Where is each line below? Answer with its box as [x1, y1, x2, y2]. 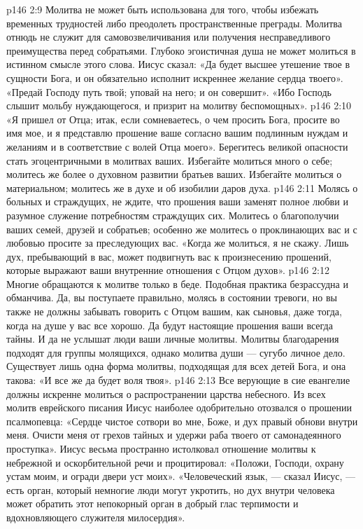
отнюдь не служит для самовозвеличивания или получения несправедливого [6, 29, 331, 44]
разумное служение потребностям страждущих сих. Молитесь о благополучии [6, 207, 339, 222]
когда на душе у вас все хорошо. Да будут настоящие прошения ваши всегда [6, 317, 333, 332]
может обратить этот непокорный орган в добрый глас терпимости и [6, 496, 299, 511]
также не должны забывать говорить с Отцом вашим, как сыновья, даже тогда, [6, 304, 342, 319]
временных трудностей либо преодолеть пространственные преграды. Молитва [6, 15, 342, 30]
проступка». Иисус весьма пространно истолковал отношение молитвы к [6, 441, 316, 455]
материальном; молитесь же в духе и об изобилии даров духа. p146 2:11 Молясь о [6, 180, 358, 195]
